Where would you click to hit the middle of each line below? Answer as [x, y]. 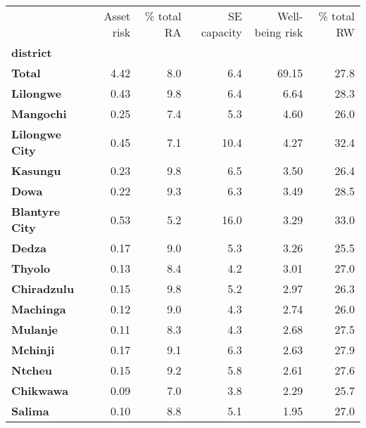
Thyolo [31, 268]
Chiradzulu [43, 288]
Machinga [39, 309]
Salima [30, 411]
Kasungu [36, 170]
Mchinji [33, 350]
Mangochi [39, 114]
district [32, 52]
